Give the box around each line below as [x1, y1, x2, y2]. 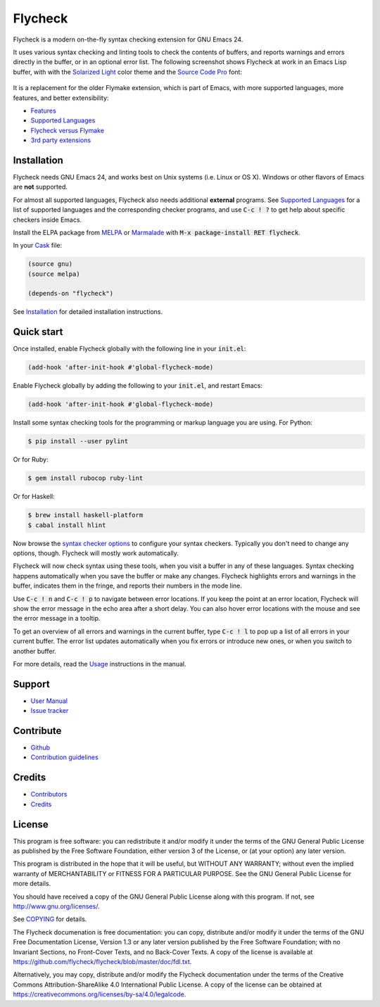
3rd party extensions [30, 136, 91, 144]
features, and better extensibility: [13, 94, 109, 102]
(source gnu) [27, 260, 73, 268]
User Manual [30, 697, 68, 705]
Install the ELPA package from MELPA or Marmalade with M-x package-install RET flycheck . [13, 228, 300, 236]
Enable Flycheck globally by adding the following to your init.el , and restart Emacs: [13, 381, 263, 390]
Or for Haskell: [13, 493, 56, 501]
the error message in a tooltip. [13, 614, 101, 623]
